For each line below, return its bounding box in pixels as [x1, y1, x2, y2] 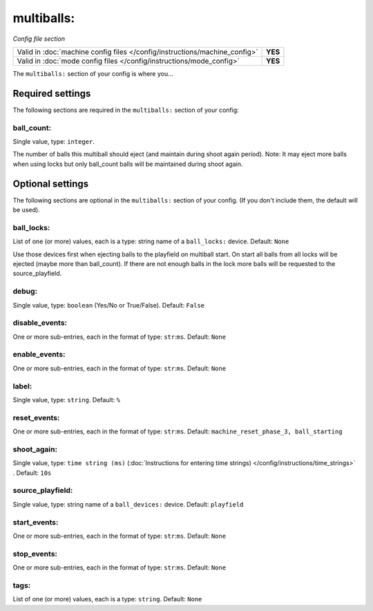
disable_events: [12, 318, 68, 328]
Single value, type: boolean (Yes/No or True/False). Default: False [12, 301, 205, 309]
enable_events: [12, 350, 66, 359]
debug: [12, 287, 38, 297]
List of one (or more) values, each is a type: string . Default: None [12, 595, 202, 603]
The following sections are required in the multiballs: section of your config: [12, 106, 239, 114]
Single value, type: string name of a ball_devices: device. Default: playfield [12, 500, 244, 508]
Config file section [12, 35, 66, 43]
